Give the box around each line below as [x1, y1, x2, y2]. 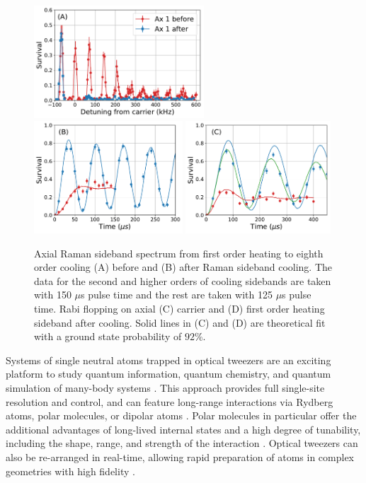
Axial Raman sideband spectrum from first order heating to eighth [34, 245, 324, 260]
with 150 [34, 287, 72, 302]
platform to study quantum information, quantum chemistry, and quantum [6, 366, 331, 381]
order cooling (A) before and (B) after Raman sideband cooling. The [34, 260, 333, 274]
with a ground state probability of [34, 329, 182, 344]
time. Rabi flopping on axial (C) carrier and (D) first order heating [34, 301, 325, 316]
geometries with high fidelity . [6, 463, 135, 478]
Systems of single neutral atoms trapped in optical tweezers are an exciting [6, 352, 331, 367]
